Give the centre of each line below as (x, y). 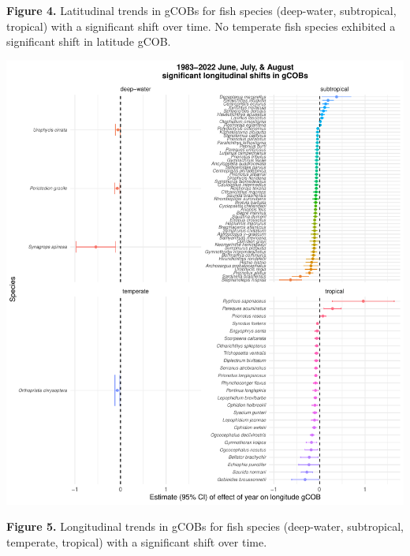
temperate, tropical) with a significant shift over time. (137, 541)
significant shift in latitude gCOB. (89, 41)
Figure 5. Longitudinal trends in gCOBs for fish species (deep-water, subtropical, (205, 526)
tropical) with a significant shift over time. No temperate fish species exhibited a (201, 26)
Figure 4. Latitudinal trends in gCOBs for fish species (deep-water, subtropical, (201, 10)
